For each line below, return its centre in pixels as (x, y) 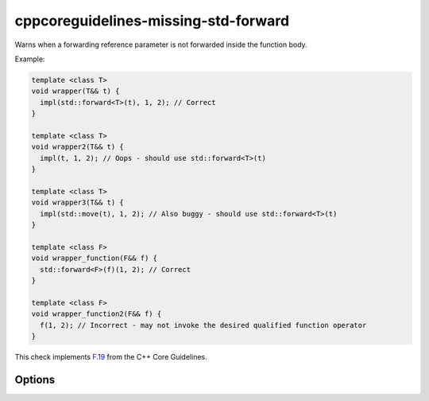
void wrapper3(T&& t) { (78, 202)
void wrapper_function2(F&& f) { (97, 314)
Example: (30, 59)
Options (35, 379)
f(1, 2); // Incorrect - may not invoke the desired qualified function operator (203, 325)
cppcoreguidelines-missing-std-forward (152, 21)
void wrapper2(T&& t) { (78, 147)
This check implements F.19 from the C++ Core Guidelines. (111, 356)
